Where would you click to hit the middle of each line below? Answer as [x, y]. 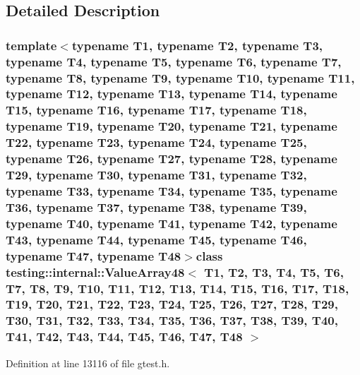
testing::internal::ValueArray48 [95, 272]
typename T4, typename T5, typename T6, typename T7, [174, 61]
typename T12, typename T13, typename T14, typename [172, 94]
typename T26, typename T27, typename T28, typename [172, 159]
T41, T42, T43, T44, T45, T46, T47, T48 [124, 337]
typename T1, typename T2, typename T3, [197, 45]
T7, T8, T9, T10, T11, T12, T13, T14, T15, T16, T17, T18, [178, 288]
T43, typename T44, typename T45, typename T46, [156, 239]
